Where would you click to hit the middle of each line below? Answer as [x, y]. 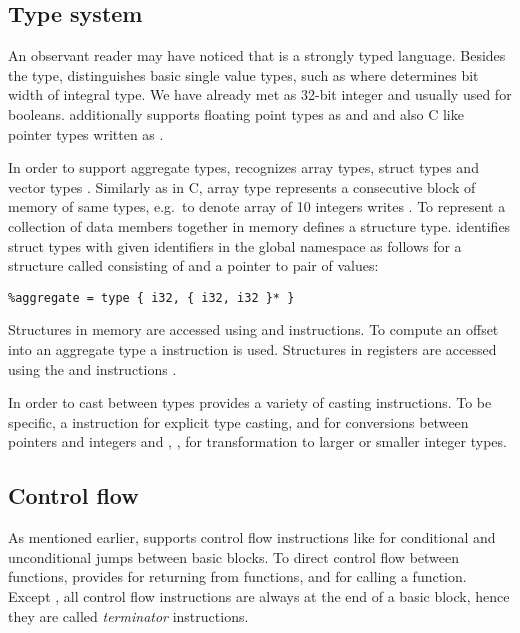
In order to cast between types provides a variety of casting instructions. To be [250, 402]
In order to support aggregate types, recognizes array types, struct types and [243, 167]
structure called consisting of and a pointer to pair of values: [193, 265]
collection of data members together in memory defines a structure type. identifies [259, 225]
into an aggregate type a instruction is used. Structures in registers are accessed [252, 348]
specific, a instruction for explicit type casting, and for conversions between [238, 421]
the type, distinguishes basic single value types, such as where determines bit [243, 74]
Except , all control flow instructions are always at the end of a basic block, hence [259, 595]
